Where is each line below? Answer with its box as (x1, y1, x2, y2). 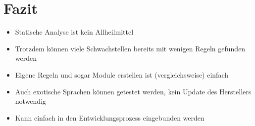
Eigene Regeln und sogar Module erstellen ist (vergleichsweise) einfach (15, 69, 228, 80)
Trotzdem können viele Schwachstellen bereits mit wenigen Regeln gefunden (15, 43, 246, 53)
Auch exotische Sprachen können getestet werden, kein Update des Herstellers (15, 86, 252, 96)
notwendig (15, 96, 47, 106)
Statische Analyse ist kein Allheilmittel (15, 27, 134, 37)
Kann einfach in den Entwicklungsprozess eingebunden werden (15, 112, 204, 123)
